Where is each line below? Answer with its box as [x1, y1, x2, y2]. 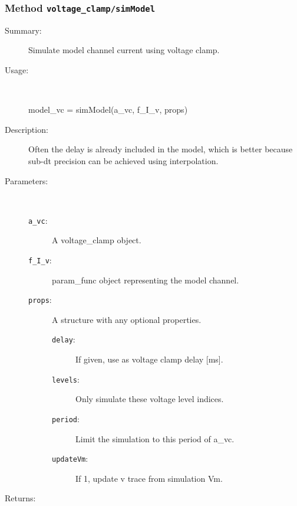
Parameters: [5, 174, 48, 187]
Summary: [5, 24, 42, 36]
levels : [52, 373, 80, 385]
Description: [5, 123, 48, 135]
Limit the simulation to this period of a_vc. [75, 432, 235, 445]
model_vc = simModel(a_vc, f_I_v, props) [28, 103, 188, 116]
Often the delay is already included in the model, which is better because [28, 143, 293, 155]
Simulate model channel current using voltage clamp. [28, 44, 220, 56]
